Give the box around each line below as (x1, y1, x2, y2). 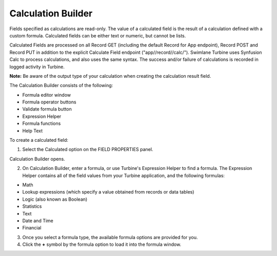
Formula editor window (22, 92, 71, 98)
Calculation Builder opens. (9, 156, 65, 162)
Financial (22, 225, 42, 231)
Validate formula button (22, 106, 72, 112)
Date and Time (22, 218, 54, 224)
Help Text (22, 127, 43, 134)
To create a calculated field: (9, 137, 69, 143)
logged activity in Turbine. (9, 63, 65, 70)
